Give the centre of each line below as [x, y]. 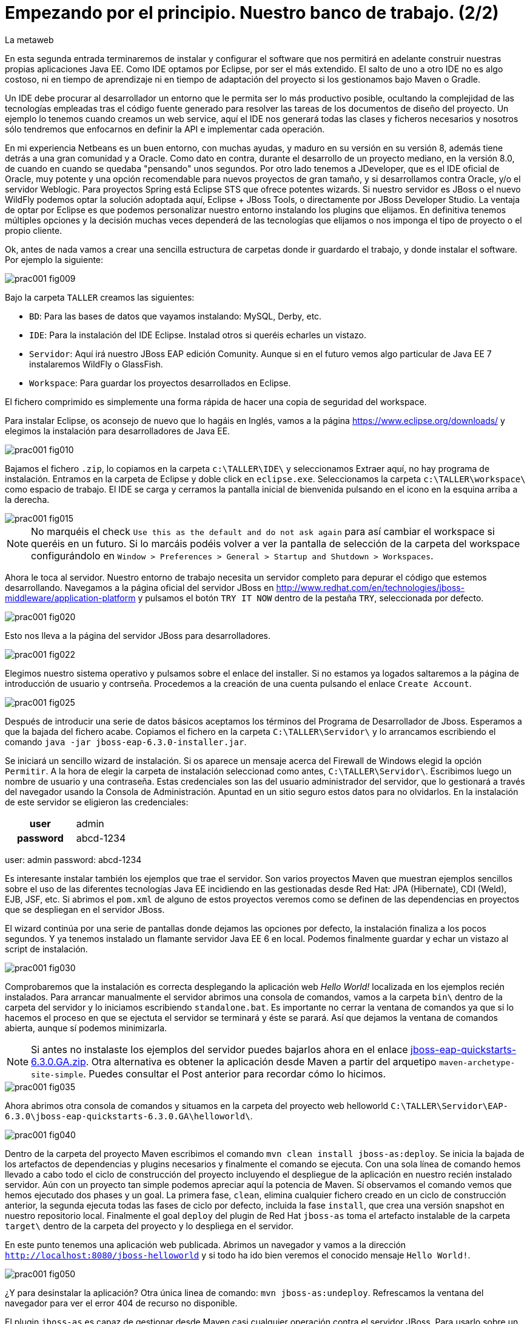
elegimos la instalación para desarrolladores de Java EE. [118, 431]
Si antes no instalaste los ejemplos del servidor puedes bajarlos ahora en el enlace [220, 1049]
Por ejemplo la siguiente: [54, 259]
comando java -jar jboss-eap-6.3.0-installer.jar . [126, 742]
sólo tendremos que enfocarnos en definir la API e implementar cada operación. [165, 129]
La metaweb [29, 39]
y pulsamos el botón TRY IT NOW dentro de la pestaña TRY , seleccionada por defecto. [311, 598]
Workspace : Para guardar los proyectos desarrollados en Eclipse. [160, 383]
